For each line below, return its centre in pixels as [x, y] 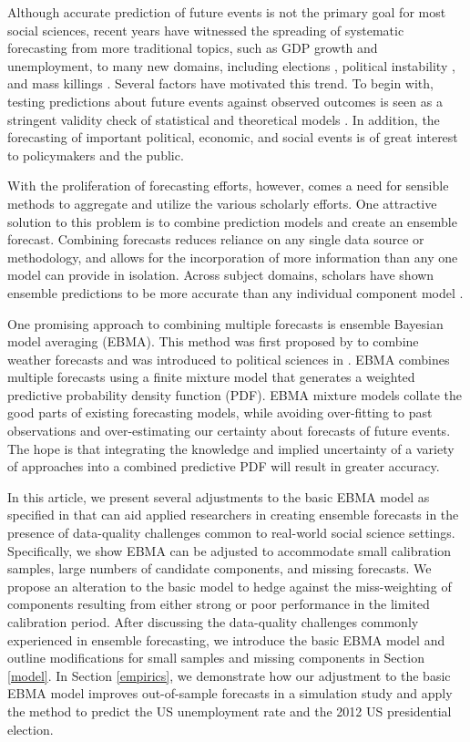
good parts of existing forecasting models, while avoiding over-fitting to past [220, 412]
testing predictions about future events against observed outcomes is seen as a [225, 101]
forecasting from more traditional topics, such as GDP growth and [193, 48]
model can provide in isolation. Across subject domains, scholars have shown [221, 275]
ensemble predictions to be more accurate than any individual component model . [235, 292]
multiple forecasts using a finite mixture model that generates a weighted [211, 377]
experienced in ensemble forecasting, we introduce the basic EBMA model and [226, 639]
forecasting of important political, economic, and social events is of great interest [233, 137]
